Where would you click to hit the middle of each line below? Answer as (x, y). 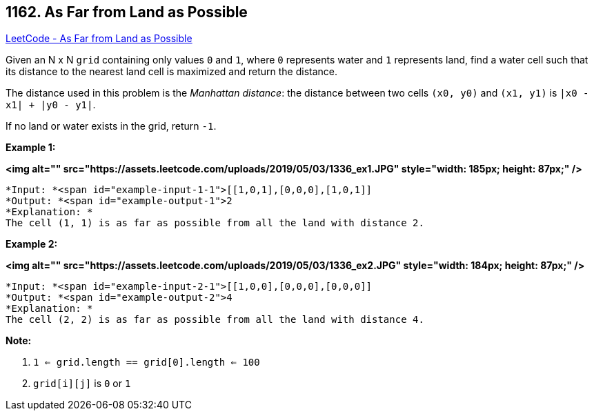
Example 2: (32, 244)
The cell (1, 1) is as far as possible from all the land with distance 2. (215, 223)
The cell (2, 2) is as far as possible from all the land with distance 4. (215, 320)
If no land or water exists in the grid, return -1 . (111, 126)
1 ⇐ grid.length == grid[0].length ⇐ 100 (147, 363)
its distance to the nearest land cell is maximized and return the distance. (171, 72)
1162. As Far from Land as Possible (127, 12)
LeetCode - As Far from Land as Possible (99, 39)
